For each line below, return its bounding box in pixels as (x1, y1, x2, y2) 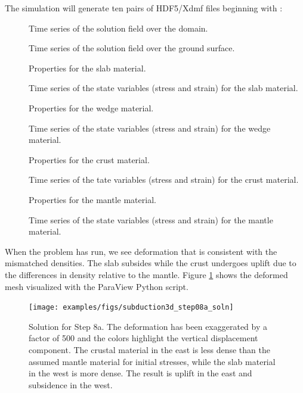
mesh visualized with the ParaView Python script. (5, 280, 188, 292)
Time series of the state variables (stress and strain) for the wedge (29, 121, 271, 134)
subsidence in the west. (29, 378, 113, 391)
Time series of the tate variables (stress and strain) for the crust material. (29, 173, 299, 186)
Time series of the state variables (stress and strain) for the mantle (29, 213, 273, 226)
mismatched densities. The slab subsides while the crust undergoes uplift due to (5, 257, 296, 269)
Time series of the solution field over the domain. (29, 21, 208, 34)
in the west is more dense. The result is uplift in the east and (29, 367, 252, 379)
